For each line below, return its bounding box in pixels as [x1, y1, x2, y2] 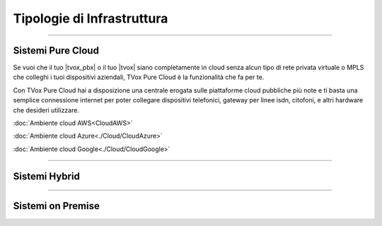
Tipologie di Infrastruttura [13, 11, 168, 26]
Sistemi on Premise [13, 200, 100, 212]
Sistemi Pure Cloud [13, 44, 99, 56]
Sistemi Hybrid [13, 170, 81, 182]
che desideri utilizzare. [13, 106, 79, 114]
